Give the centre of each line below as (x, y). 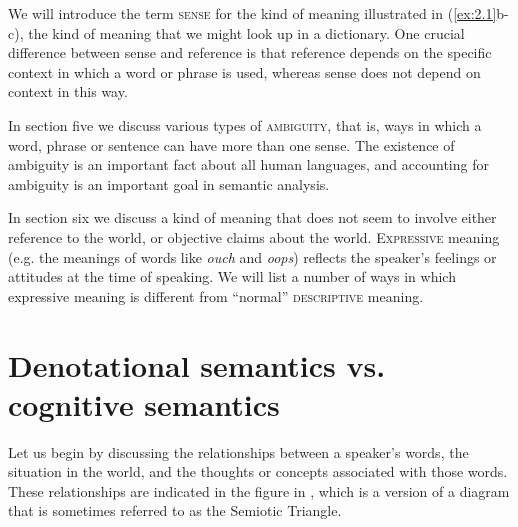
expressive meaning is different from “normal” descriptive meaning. (216, 295)
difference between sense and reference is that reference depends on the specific (250, 52)
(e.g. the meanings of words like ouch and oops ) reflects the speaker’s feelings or (252, 256)
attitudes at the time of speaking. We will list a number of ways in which (232, 276)
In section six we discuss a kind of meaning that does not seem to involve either (252, 217)
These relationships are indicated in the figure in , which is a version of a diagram (259, 490)
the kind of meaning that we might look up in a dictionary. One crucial (246, 32)
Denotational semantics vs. (197, 364)
